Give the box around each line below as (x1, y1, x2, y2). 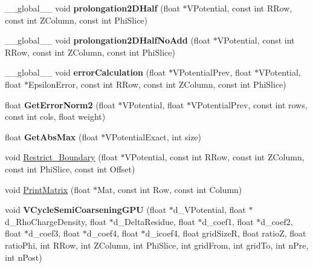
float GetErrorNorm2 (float (5, 98, 115, 111)
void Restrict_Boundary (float (5, 151, 118, 163)
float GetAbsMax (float (5, 130, 98, 143)
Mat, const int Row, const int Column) (97, 183, 242, 195)
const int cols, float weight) (5, 110, 106, 123)
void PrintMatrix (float (5, 183, 91, 195)
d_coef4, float (86, 227, 138, 240)
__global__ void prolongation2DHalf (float (5, 2, 180, 14)
